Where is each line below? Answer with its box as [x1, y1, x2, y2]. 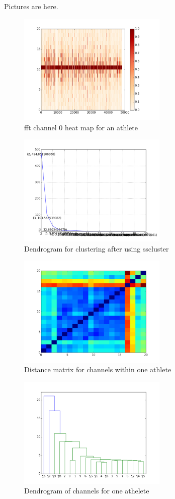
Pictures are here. [4, 1, 58, 11]
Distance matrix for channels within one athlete [24, 364, 171, 375]
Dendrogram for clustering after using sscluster [24, 243, 169, 254]
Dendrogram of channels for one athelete [24, 485, 149, 496]
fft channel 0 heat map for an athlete [24, 122, 138, 132]
